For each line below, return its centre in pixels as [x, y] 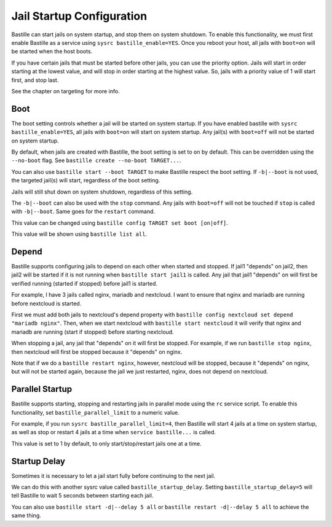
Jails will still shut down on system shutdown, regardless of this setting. [102, 192]
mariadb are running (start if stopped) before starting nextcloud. [93, 332]
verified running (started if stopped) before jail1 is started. [85, 283]
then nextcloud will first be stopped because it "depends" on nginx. [97, 352]
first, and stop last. [35, 80]
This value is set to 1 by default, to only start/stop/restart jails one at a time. [107, 443]
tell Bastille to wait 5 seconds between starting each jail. [82, 496]
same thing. [26, 515]
